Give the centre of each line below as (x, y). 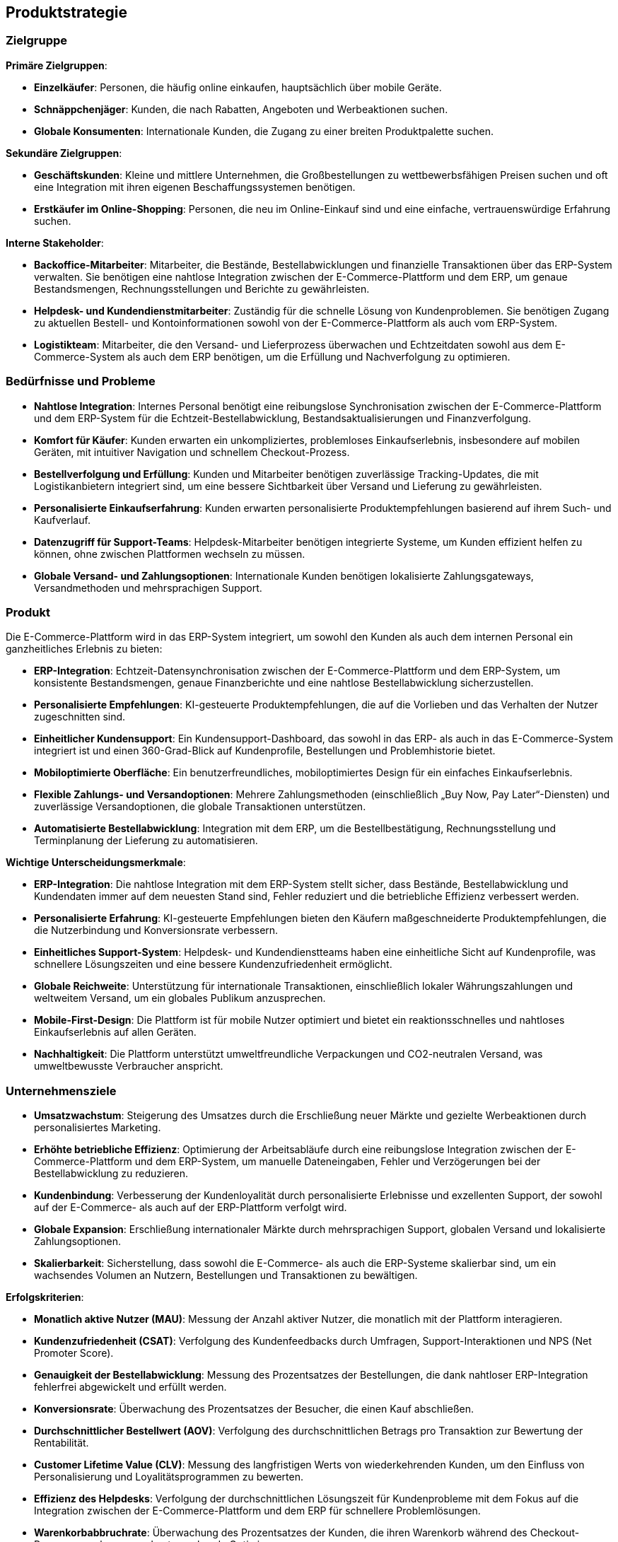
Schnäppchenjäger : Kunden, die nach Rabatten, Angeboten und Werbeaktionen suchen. (241, 109)
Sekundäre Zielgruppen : (64, 153)
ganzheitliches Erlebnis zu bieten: (84, 649)
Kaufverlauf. (62, 520)
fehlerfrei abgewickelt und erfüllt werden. (130, 1387)
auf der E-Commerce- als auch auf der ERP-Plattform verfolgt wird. (191, 1208)
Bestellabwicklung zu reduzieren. (111, 1174)
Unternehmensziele (61, 1091)
